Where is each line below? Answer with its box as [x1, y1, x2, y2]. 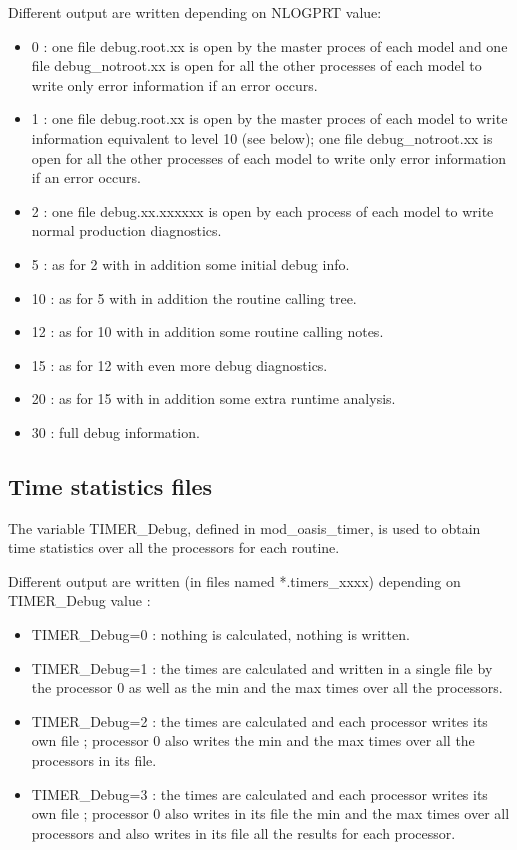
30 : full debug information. [31, 421, 200, 442]
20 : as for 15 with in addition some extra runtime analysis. [31, 388, 396, 409]
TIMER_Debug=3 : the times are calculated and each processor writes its [31, 783, 488, 804]
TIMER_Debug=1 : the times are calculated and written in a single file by [31, 657, 493, 678]
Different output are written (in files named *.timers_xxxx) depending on [8, 570, 461, 591]
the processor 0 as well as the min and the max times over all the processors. [31, 677, 503, 698]
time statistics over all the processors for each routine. [8, 537, 340, 558]
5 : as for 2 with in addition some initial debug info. [31, 253, 350, 274]
